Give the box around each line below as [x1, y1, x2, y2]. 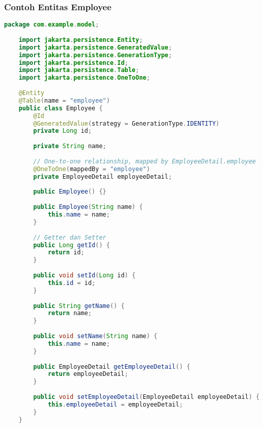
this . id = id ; [47, 279, 96, 287]
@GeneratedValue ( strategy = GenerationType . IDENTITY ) [33, 120, 220, 127]
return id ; [47, 249, 85, 256]
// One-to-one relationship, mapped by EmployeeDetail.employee [33, 157, 256, 165]
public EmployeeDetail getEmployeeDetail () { [33, 363, 191, 370]
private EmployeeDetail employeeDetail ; [33, 173, 172, 180]
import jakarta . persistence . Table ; [18, 66, 139, 74]
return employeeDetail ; [47, 370, 128, 378]
